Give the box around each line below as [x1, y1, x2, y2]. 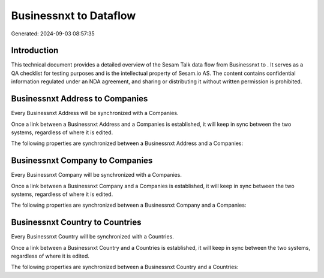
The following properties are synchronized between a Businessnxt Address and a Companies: [11, 140, 243, 147]
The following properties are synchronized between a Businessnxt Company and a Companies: [11, 201, 247, 209]
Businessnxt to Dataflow [11, 9, 136, 22]
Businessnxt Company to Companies [11, 156, 153, 166]
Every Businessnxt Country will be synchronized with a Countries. [11, 233, 174, 240]
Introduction [11, 46, 59, 56]
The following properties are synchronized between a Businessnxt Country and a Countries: [11, 264, 239, 271]
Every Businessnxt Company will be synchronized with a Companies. [11, 171, 182, 179]
